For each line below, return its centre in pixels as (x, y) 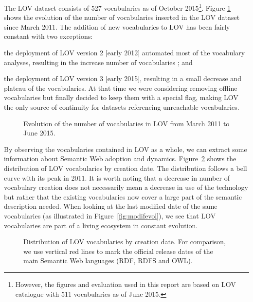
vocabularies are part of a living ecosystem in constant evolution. (101, 225)
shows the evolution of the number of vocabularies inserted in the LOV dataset (122, 17)
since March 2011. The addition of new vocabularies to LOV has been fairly (117, 26)
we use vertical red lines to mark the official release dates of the (118, 251)
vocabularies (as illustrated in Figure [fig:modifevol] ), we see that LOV (110, 215)
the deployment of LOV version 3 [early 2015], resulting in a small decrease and (123, 78)
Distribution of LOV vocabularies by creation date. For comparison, (125, 242)
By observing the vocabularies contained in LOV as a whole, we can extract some (126, 149)
